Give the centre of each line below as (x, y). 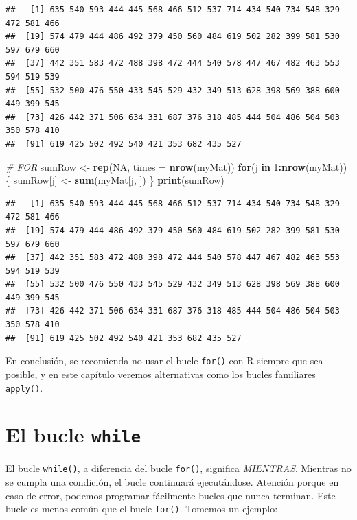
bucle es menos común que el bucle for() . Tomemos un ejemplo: (142, 509)
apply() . (24, 387)
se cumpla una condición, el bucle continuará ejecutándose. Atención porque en (172, 482)
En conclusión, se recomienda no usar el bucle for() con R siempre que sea (164, 361)
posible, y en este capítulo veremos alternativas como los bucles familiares (161, 374)
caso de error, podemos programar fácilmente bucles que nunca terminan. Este (171, 495)
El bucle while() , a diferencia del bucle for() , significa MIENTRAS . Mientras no (178, 468)
